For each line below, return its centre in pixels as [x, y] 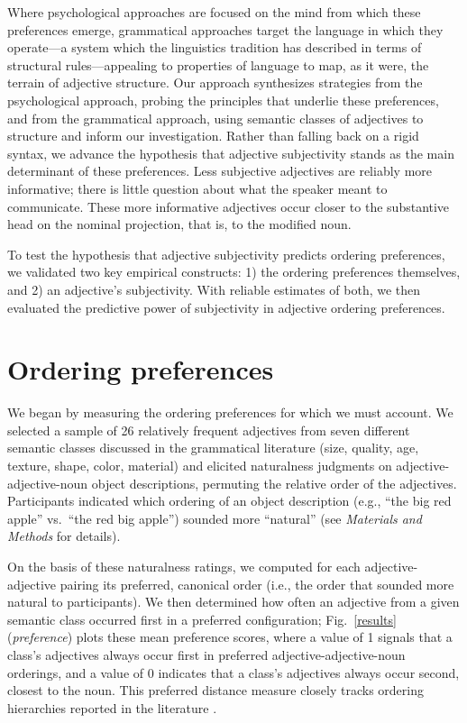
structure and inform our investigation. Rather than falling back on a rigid [213, 136]
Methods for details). [64, 536]
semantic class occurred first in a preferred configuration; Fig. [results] [202, 619]
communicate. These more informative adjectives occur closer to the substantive [229, 206]
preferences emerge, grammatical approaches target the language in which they [225, 29]
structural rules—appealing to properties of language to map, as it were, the [218, 64]
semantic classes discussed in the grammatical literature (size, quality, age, [213, 448]
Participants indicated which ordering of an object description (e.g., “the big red [229, 501]
